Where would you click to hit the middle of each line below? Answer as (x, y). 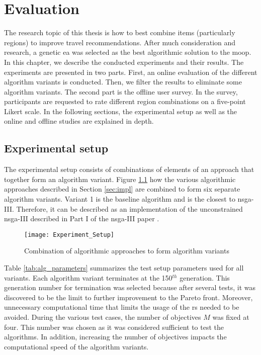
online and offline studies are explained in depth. (79, 121)
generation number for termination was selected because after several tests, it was (130, 287)
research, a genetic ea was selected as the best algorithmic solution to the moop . (128, 52)
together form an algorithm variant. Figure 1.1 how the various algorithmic (120, 179)
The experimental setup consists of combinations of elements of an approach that (129, 169)
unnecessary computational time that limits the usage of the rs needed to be (122, 307)
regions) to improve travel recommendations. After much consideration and (120, 42)
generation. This (205, 277)
